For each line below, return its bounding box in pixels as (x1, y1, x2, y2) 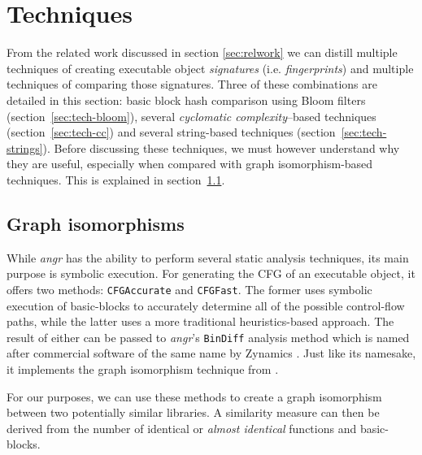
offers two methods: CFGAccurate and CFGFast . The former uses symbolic (7, 280, 372, 297)
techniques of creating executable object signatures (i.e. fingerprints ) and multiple (7, 59, 414, 76)
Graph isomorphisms (7, 210, 185, 236)
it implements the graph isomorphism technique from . (7, 360, 279, 377)
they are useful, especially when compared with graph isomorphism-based (7, 155, 373, 172)
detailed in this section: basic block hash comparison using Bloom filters (7, 91, 366, 108)
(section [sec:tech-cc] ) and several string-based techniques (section (7, 123, 336, 141)
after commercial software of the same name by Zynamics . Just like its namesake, (7, 344, 416, 362)
